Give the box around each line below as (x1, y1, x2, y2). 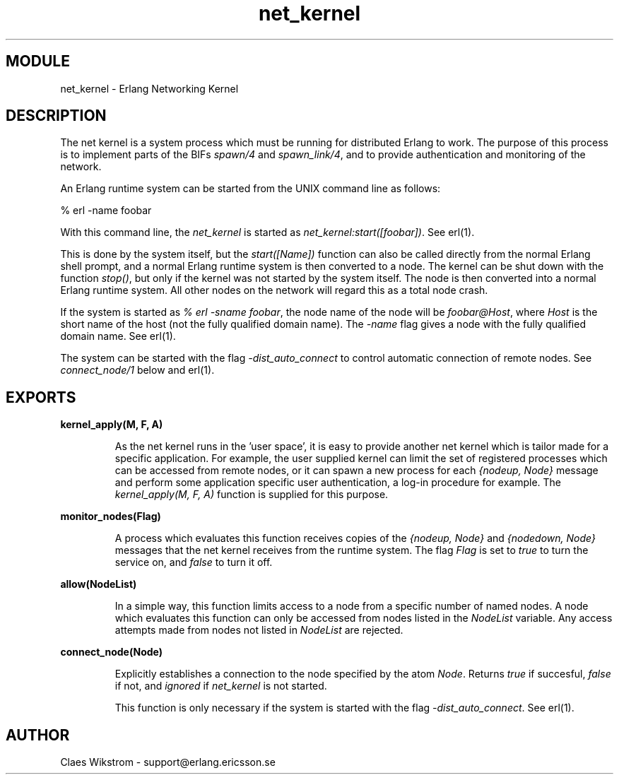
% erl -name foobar (60, 204, 152, 217)
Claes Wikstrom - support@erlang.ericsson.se (60, 756, 276, 769)
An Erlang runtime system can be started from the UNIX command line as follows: (60, 182, 441, 195)
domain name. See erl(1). (60, 330, 176, 343)
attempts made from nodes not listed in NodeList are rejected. (114, 624, 403, 637)
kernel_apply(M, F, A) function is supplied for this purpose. (114, 488, 389, 501)
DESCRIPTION (6, 107, 107, 125)
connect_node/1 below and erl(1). (60, 364, 215, 377)
